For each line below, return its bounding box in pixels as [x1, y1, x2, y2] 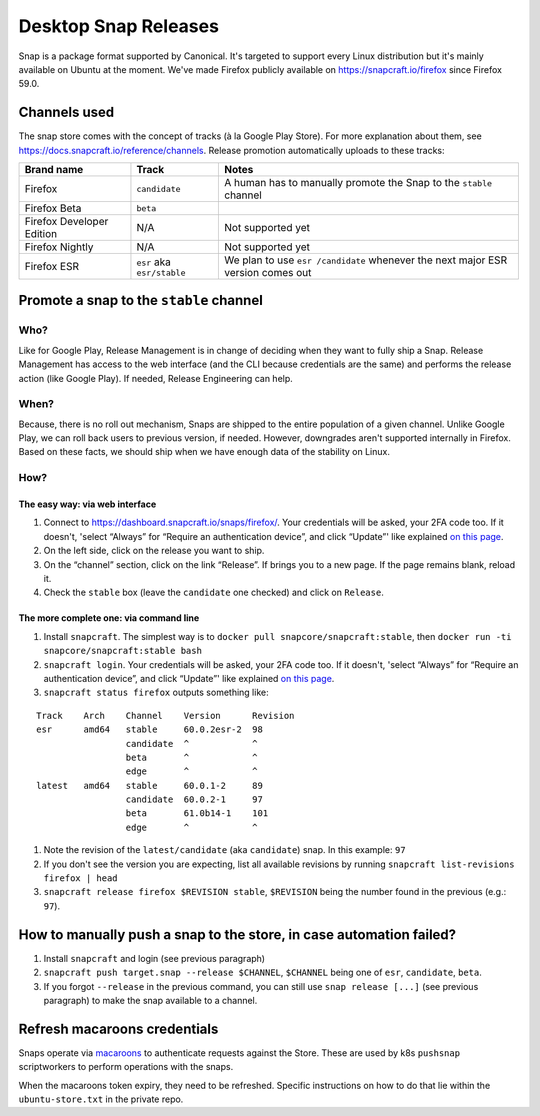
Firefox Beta [24, 201, 82, 215]
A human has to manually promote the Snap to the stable [224, 176, 493, 190]
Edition [24, 227, 58, 241]
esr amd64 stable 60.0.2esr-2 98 [36, 724, 264, 735]
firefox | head [43, 873, 119, 884]
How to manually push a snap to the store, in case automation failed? [18, 926, 457, 943]
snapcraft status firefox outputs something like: [43, 686, 269, 699]
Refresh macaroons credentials [18, 1020, 219, 1037]
